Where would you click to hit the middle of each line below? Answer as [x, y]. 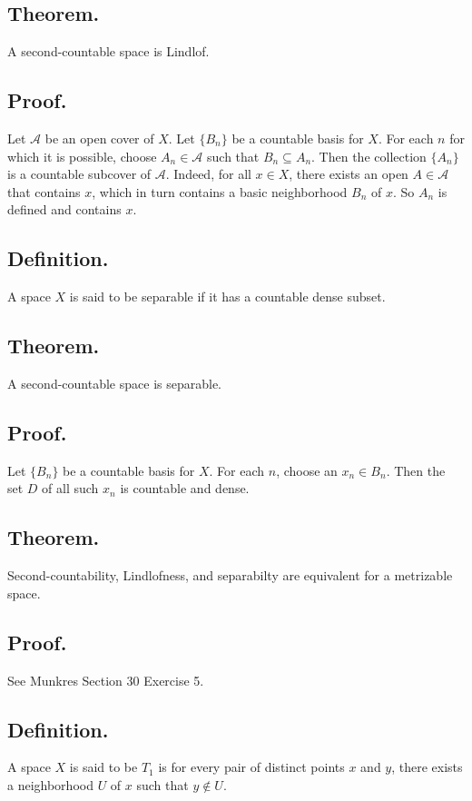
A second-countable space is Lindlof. [108, 51]
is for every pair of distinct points [251, 767]
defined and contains [64, 209]
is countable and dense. [185, 488]
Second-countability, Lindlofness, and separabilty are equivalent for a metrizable [230, 575]
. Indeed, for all [208, 174]
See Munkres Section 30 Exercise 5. [106, 680]
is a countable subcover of [79, 174]
